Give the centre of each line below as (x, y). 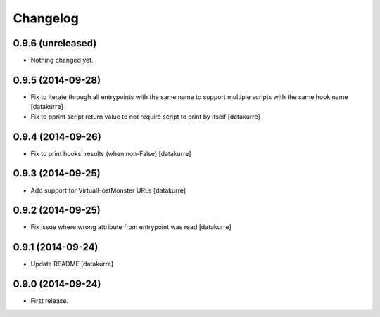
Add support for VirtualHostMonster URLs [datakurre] (108, 190)
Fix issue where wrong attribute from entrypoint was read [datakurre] (131, 227)
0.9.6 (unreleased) (55, 43)
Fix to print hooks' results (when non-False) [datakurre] (111, 153)
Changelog (46, 18)
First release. (50, 301)
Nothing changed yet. (62, 60)
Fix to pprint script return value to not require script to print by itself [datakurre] (145, 117)
